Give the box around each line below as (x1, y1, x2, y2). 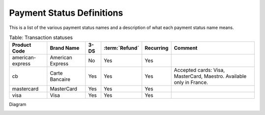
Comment (174, 45, 198, 52)
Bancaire (50, 76, 71, 83)
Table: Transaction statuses (9, 34, 73, 41)
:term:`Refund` (104, 45, 139, 52)
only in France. (174, 79, 209, 86)
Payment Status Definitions (9, 7, 123, 18)
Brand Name (50, 45, 79, 52)
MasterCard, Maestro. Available (174, 73, 247, 80)
